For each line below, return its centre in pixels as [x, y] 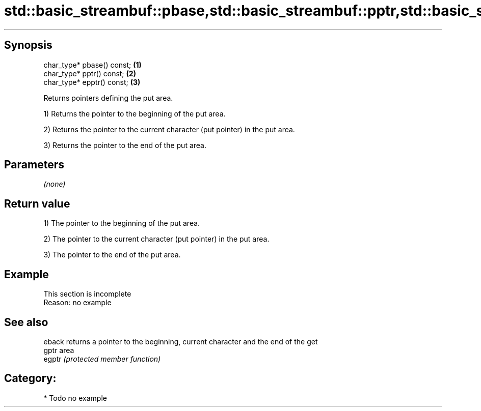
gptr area [59, 350]
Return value [37, 203]
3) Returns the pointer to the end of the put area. [125, 145]
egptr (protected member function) [102, 359]
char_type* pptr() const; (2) [90, 73]
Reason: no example [77, 303]
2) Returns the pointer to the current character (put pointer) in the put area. [169, 129]
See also [26, 322]
